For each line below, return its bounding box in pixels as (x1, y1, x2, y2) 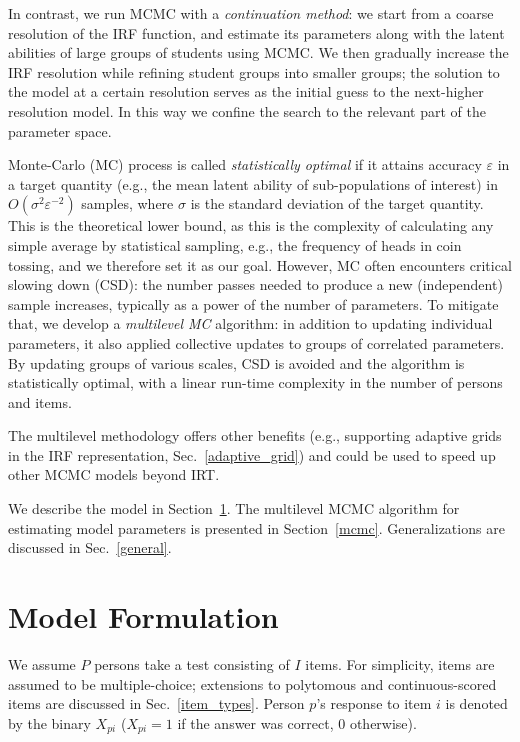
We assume (8, 653, 76, 674)
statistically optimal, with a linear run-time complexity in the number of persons (8, 372, 503, 393)
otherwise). (349, 712, 417, 733)
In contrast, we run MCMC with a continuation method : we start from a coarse (8, 3, 494, 23)
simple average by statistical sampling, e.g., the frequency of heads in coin (8, 234, 462, 255)
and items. (8, 391, 72, 412)
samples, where (81, 193, 174, 214)
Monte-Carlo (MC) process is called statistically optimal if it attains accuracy (8, 154, 482, 175)
